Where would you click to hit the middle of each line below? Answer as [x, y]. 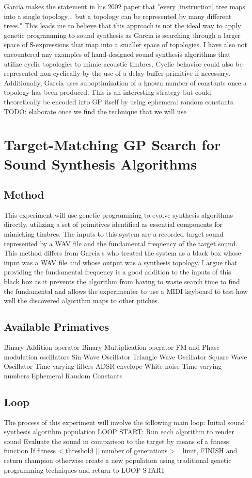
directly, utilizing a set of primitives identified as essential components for [113, 224]
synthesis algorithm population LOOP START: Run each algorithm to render [119, 432]
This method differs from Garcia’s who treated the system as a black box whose [123, 253]
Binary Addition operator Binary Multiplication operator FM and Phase [112, 347]
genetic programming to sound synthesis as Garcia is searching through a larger [122, 35]
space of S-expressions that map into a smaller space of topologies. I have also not [126, 44]
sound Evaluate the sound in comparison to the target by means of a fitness [117, 441]
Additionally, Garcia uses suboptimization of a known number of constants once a [126, 82]
